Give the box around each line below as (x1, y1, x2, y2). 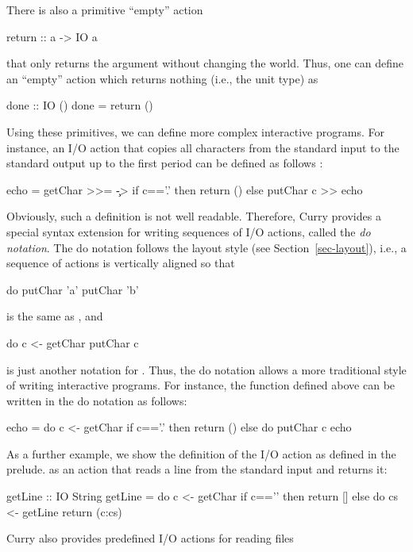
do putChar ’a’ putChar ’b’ (6, 281, 139, 297)
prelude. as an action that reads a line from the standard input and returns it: (6, 461, 388, 477)
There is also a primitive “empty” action (6, 2, 203, 17)
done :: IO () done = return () (6, 97, 153, 113)
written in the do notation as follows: (6, 392, 187, 408)
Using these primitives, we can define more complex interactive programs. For (6, 123, 384, 140)
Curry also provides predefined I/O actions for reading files (6, 530, 294, 546)
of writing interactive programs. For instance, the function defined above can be (6, 377, 396, 393)
